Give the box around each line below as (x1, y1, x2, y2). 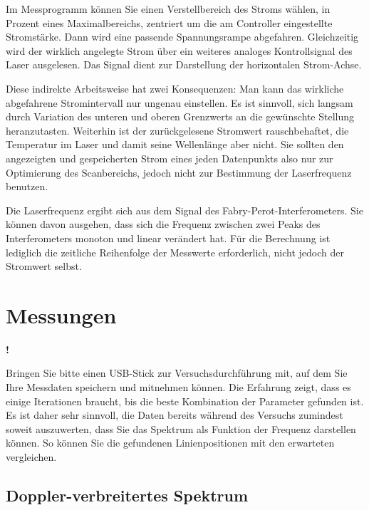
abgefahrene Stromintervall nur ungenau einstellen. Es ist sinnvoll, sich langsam (6, 95, 353, 110)
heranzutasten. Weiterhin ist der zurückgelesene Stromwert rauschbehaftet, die (6, 123, 349, 137)
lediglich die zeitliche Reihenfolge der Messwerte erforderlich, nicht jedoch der (6, 244, 345, 259)
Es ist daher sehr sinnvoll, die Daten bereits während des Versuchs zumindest (6, 407, 343, 422)
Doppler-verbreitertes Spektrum (6, 484, 249, 506)
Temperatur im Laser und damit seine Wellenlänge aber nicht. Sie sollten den (6, 137, 344, 152)
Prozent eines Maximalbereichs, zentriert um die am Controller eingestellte (6, 15, 333, 30)
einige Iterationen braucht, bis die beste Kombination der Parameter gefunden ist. (6, 393, 364, 408)
